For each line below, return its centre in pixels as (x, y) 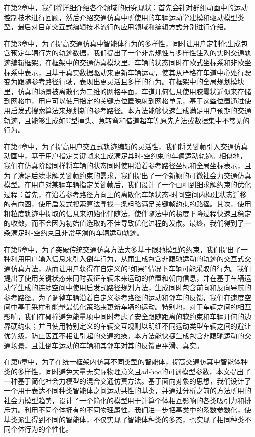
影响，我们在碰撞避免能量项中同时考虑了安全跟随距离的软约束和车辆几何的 (124, 316)
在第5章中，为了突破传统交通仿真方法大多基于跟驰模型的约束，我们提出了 (122, 249)
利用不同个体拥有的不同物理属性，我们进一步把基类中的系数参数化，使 (138, 410)
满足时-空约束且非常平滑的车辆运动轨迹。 (77, 233)
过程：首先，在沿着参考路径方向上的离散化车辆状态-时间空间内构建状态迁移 (125, 194)
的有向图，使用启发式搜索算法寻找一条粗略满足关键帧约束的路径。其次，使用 (127, 204)
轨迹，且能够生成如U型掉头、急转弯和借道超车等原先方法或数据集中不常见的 (127, 120)
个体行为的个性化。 (41, 429)
